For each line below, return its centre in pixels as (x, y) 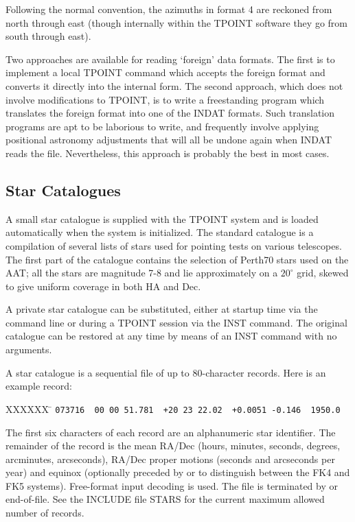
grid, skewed (323, 273)
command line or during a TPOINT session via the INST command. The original (176, 322)
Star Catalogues (63, 190)
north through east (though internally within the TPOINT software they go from (176, 22)
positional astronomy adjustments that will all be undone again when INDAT (169, 140)
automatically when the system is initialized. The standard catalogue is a (160, 232)
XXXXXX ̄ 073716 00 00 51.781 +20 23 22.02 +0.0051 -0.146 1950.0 (173, 408)
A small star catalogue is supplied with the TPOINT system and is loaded (162, 218)
